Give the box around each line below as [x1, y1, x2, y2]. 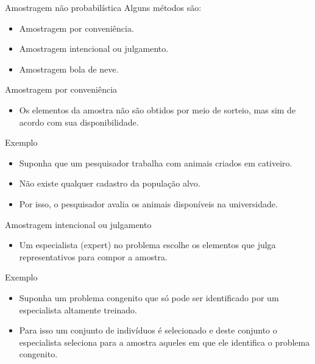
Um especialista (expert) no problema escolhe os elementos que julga [19, 238, 276, 251]
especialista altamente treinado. [19, 303, 137, 316]
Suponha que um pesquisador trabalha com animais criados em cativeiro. [19, 156, 292, 169]
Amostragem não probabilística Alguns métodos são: [5, 1, 202, 13]
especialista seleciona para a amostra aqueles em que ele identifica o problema [19, 335, 310, 348]
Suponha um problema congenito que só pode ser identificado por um [19, 291, 279, 304]
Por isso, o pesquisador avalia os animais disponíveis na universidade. [19, 197, 278, 210]
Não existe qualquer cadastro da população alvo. [19, 177, 200, 190]
